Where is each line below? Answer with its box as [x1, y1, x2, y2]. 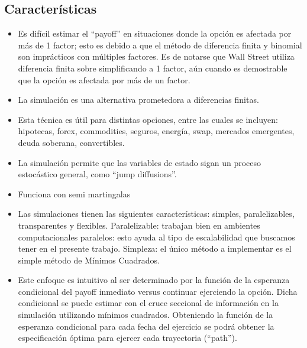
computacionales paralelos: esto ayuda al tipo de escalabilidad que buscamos [18, 230, 295, 243]
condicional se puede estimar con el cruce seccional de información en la [18, 297, 279, 309]
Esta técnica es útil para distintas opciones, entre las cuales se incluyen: [18, 113, 278, 125]
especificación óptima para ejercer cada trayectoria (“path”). [18, 331, 237, 344]
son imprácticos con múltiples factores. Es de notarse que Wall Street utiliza [18, 50, 295, 63]
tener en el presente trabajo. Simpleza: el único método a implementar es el [18, 242, 292, 255]
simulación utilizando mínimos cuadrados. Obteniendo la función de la [18, 308, 273, 321]
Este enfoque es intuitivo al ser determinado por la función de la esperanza [18, 274, 290, 286]
